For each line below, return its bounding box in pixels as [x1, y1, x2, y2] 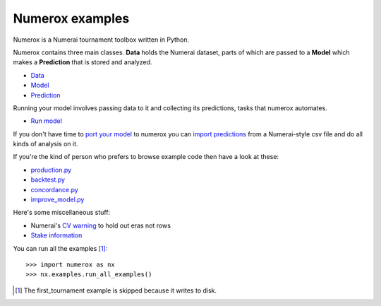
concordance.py [30, 185, 79, 194]
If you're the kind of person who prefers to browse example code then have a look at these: [13, 153, 279, 161]
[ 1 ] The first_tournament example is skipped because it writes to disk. [15, 286, 217, 295]
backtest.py [30, 175, 66, 184]
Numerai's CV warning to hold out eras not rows [30, 221, 171, 230]
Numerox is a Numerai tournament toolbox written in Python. [13, 35, 190, 44]
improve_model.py [30, 195, 85, 204]
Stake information [30, 231, 83, 240]
